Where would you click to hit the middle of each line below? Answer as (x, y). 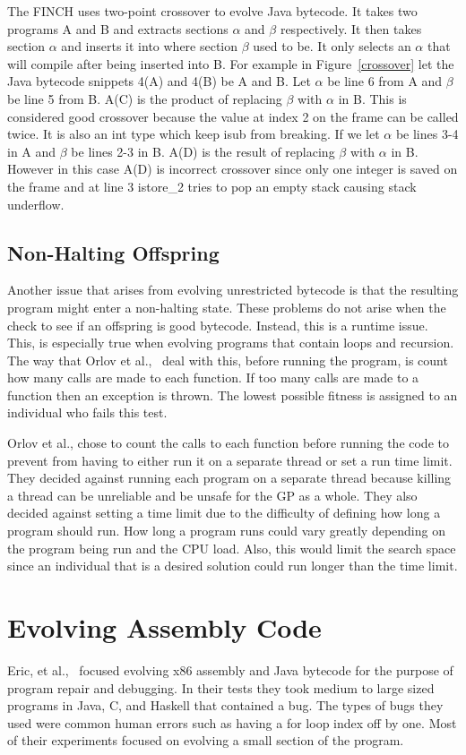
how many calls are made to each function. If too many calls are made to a (213, 377)
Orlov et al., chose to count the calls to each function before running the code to (228, 443)
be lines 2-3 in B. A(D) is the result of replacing (203, 151)
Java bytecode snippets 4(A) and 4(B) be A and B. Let (159, 81)
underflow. (36, 204)
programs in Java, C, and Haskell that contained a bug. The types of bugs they (225, 705)
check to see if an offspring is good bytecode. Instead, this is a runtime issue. (218, 325)
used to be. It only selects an (332, 46)
